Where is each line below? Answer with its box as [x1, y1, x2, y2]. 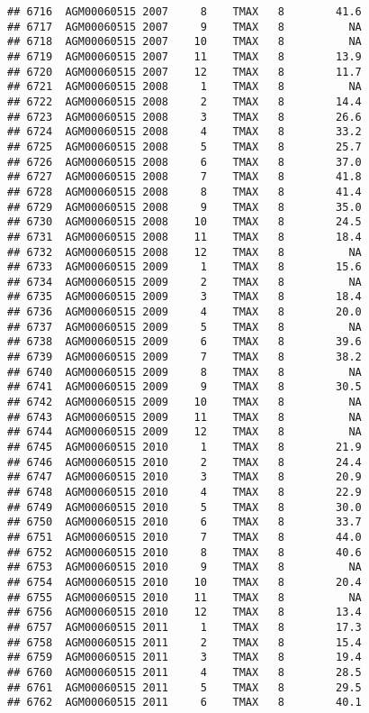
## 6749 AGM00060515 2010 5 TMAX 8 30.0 [7, 500, 362, 514]
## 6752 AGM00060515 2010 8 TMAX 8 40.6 [7, 545, 362, 559]
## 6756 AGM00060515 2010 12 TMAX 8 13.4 [7, 606, 362, 619]
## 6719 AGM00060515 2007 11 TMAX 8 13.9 [7, 50, 362, 63]
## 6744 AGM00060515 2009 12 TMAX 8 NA [7, 425, 362, 439]
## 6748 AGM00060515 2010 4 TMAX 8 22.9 [7, 486, 362, 498]
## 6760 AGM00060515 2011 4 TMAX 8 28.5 [7, 665, 362, 679]
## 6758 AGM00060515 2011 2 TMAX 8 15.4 [7, 635, 362, 649]
